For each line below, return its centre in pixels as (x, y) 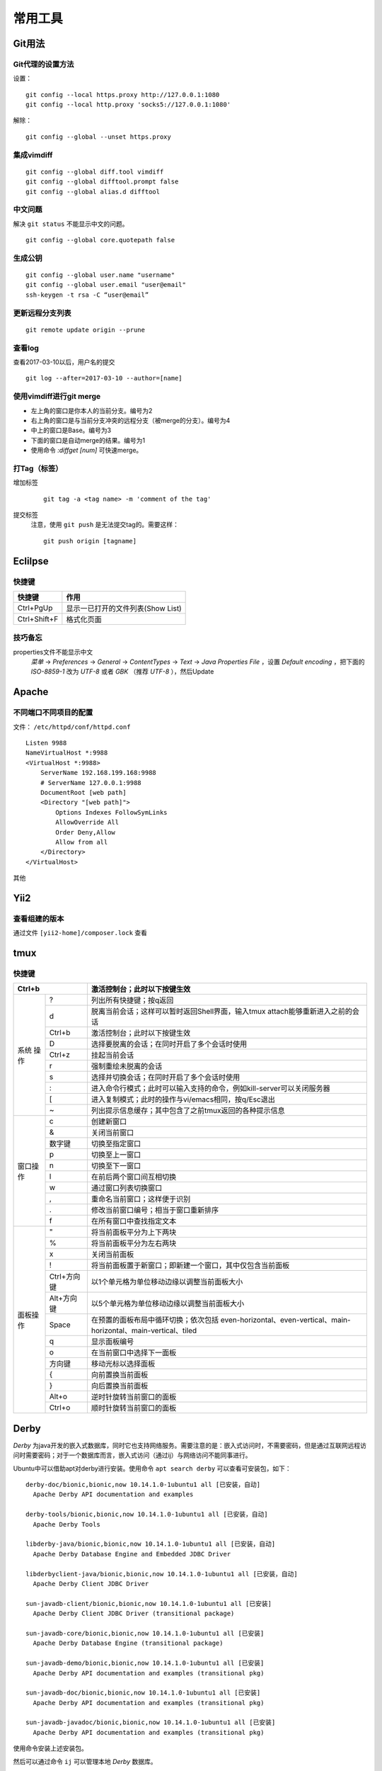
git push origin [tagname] (90, 541)
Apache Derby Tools (66, 1524)
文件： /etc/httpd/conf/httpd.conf (72, 727)
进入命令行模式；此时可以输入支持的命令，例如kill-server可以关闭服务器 (210, 1089)
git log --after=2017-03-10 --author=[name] (104, 378)
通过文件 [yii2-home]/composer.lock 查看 (80, 933)
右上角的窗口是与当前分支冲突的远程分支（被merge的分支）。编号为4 (131, 420)
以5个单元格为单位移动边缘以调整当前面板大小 (168, 1303)
